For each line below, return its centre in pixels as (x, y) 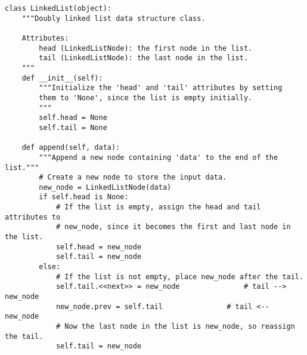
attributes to (33, 217)
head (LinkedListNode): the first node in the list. (146, 48)
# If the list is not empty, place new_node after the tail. (180, 277)
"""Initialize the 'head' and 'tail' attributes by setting (161, 88)
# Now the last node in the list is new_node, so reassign (175, 326)
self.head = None (73, 118)
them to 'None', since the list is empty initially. (146, 98)
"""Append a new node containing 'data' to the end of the (159, 157)
